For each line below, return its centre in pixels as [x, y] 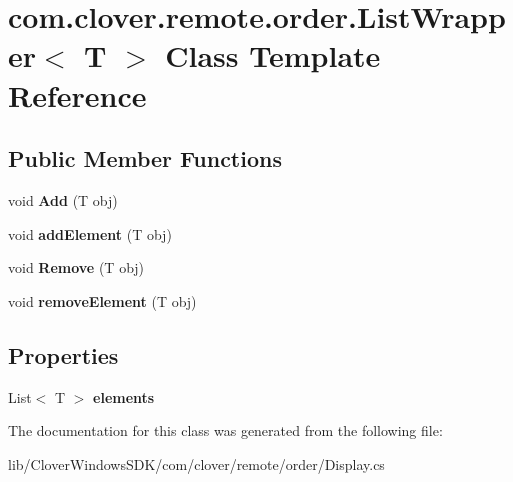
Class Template [273, 55]
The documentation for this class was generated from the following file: [225, 430]
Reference [77, 94]
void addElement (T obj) [90, 233]
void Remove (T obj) [76, 267]
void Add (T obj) [63, 199]
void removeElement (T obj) [102, 300]
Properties [63, 354]
